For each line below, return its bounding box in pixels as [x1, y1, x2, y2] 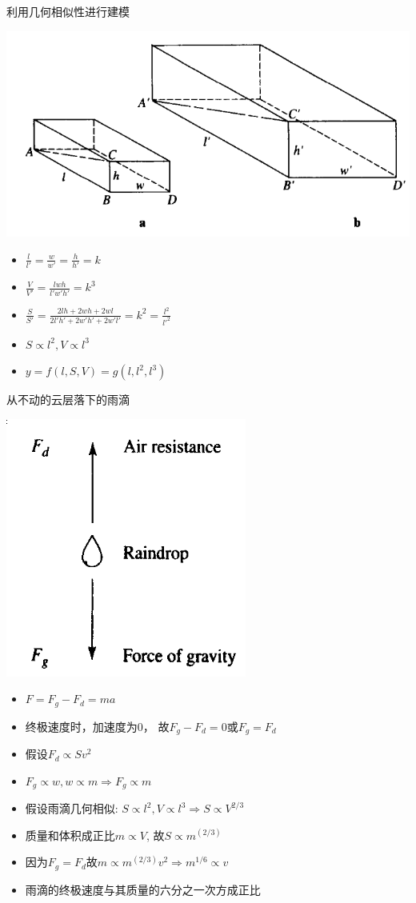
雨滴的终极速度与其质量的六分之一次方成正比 [25, 881, 261, 897]
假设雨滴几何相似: [25, 800, 118, 817]
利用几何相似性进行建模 [6, 3, 130, 19]
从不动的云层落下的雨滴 [6, 391, 130, 408]
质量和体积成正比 [25, 826, 115, 843]
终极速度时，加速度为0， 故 [25, 717, 170, 734]
